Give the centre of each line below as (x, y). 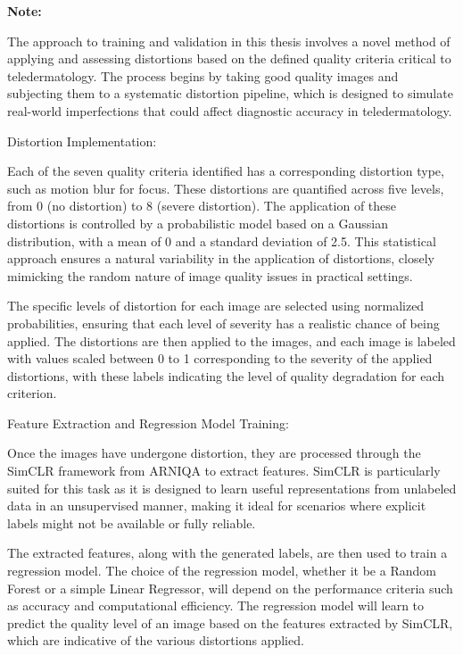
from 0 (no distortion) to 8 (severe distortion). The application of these (202, 206)
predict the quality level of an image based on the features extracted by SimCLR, (230, 622)
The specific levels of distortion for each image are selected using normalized (216, 306)
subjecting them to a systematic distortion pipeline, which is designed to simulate (230, 93)
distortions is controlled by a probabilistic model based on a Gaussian (198, 223)
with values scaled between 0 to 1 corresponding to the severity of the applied (220, 358)
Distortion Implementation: (82, 141)
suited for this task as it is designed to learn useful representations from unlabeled (232, 488)
